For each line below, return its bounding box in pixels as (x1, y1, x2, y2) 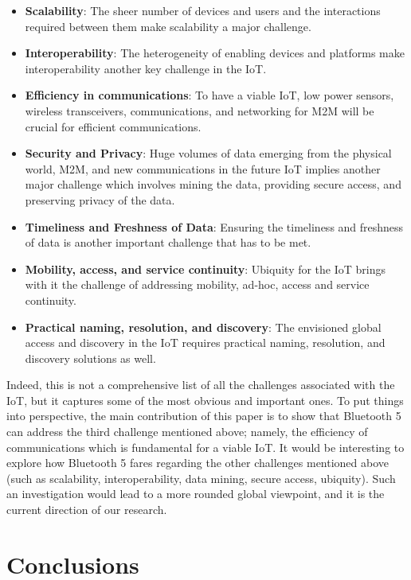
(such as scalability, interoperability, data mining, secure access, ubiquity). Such (6, 469, 396, 486)
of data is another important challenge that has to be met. (25, 234, 311, 251)
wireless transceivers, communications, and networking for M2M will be (25, 102, 374, 119)
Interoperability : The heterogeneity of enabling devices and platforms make (25, 45, 405, 61)
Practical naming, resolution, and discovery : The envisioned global (25, 318, 382, 335)
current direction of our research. (6, 501, 167, 518)
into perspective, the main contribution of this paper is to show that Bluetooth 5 (6, 407, 401, 424)
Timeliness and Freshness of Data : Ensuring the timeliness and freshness (25, 218, 404, 235)
